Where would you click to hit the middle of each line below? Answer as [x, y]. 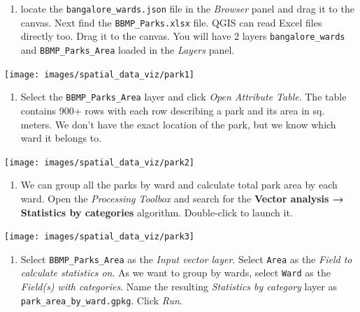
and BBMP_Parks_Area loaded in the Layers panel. [128, 49]
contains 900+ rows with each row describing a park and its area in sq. [173, 110]
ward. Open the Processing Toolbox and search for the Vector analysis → [182, 198]
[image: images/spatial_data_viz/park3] [100, 237]
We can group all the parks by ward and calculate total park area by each [179, 185]
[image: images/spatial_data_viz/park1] [100, 74]
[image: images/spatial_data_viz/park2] [100, 162]
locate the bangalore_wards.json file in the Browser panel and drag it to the [187, 8]
